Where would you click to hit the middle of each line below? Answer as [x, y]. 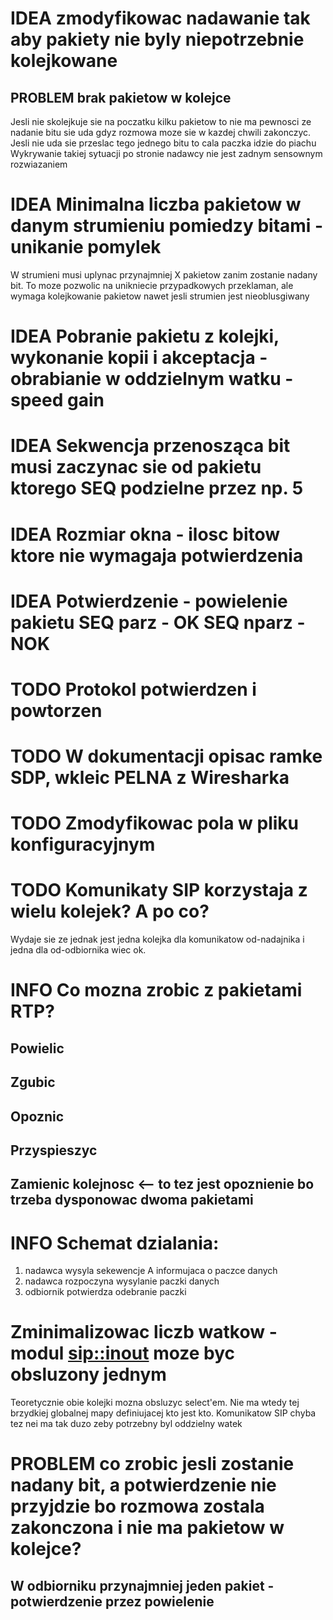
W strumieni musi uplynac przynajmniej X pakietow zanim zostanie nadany [164, 274]
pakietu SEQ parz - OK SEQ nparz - [158, 622]
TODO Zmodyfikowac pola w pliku [155, 823]
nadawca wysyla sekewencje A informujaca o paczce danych [151, 1271]
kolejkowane [64, 61]
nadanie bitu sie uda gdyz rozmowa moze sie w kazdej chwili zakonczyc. [161, 132]
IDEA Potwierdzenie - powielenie [149, 601]
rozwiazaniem [39, 164]
